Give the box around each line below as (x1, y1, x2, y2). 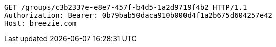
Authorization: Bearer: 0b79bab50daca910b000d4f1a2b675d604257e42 (4, 11, 273, 19)
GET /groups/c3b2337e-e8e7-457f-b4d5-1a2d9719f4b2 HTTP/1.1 (4, 3, 247, 11)
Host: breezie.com (4, 19, 77, 27)
